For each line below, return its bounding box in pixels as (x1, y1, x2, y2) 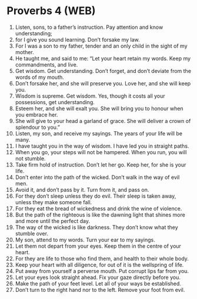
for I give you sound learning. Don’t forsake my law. (15, 36, 140, 43)
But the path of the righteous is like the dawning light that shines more (15, 211, 186, 218)
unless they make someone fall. (15, 198, 92, 205)
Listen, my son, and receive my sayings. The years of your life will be (15, 129, 183, 137)
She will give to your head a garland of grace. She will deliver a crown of (15, 117, 191, 124)
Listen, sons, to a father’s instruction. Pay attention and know (15, 24, 163, 31)
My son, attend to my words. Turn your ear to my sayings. (15, 236, 155, 243)
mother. (15, 48, 34, 55)
